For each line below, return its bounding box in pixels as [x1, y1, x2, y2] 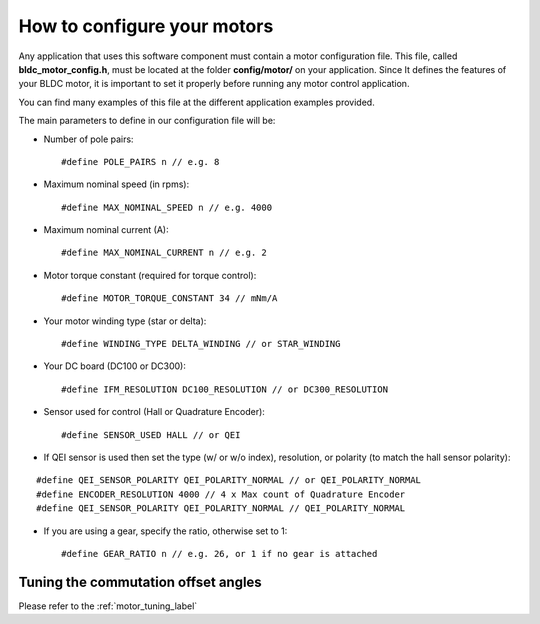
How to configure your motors [18, 15, 274, 37]
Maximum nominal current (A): [43, 224, 169, 236]
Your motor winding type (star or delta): [43, 315, 207, 327]
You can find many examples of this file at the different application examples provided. [18, 96, 375, 108]
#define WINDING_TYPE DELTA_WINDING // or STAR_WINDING [61, 338, 341, 350]
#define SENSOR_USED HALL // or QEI [61, 429, 241, 440]
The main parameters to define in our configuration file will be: [18, 115, 276, 127]
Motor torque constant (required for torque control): [43, 269, 257, 281]
